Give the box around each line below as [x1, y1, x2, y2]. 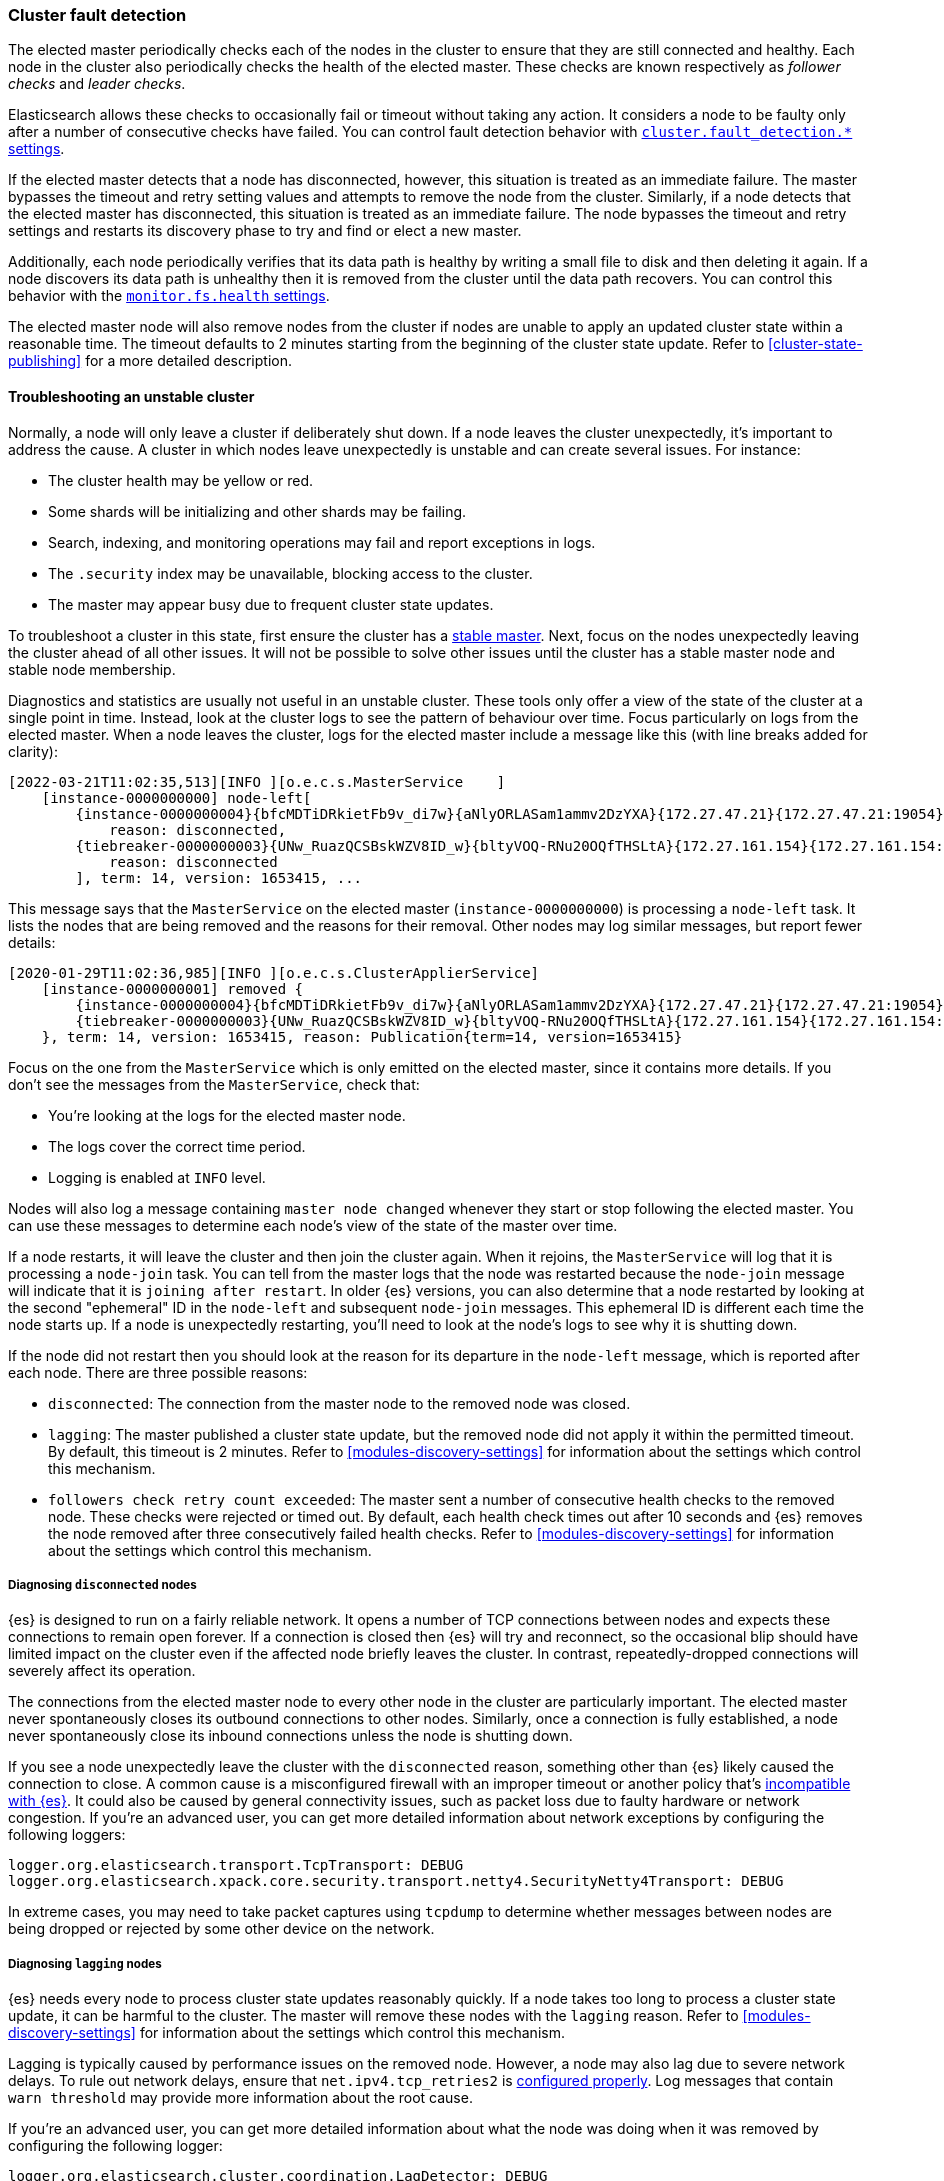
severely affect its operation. [8, 1662, 196, 1680]
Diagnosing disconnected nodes [8, 1577, 197, 1592]
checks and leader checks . [8, 75, 186, 93]
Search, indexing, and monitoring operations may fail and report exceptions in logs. [48, 533, 596, 551]
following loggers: [8, 1826, 126, 1844]
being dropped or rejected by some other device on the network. [8, 1920, 435, 1938]
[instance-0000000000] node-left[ [41, 789, 312, 806]
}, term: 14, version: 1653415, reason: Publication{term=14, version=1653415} [41, 1028, 683, 1045]
